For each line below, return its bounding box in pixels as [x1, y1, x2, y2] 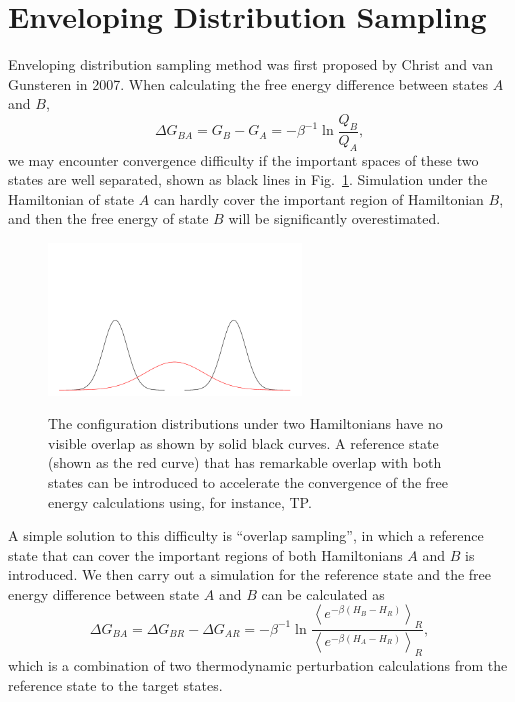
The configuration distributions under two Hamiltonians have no [48, 413, 443, 434]
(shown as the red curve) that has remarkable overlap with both [48, 452, 442, 473]
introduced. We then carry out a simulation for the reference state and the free [8, 564, 492, 585]
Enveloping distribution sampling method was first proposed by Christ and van [8, 54, 494, 75]
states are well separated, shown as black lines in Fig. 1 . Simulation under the [8, 169, 488, 190]
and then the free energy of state [8, 208, 209, 229]
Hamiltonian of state [8, 188, 135, 209]
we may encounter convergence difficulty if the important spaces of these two [8, 149, 479, 170]
